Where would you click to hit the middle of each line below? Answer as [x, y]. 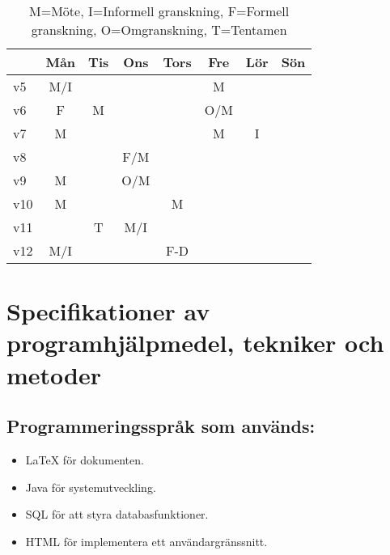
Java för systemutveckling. [91, 487]
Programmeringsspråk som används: [161, 426]
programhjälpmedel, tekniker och [195, 343]
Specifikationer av [108, 311]
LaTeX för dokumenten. [85, 459]
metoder [54, 374]
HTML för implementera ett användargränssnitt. [146, 541]
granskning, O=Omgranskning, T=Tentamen [159, 30]
